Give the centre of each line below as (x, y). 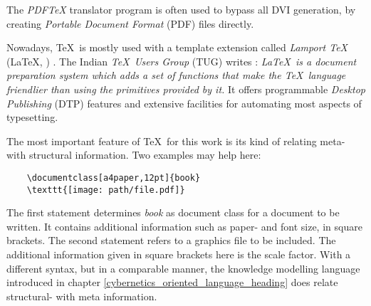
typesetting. (32, 117)
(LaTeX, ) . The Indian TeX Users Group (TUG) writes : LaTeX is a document (182, 61)
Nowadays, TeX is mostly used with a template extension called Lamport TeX (177, 47)
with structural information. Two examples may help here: (134, 155)
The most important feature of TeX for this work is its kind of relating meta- (176, 141)
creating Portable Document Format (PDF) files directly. (130, 23)
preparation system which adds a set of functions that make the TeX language (176, 75)
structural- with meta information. (82, 296)
